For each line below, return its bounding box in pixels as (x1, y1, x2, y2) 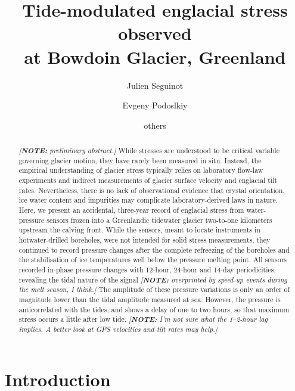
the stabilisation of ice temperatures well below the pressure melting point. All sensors (18, 255, 287, 265)
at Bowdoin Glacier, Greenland (24, 44, 286, 69)
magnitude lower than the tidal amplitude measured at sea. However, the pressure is (18, 294, 281, 304)
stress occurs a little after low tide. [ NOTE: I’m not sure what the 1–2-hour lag (18, 314, 268, 325)
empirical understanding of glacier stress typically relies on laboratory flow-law (18, 165, 263, 175)
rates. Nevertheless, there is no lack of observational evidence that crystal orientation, (18, 185, 285, 195)
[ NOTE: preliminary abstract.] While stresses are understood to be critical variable (18, 145, 280, 156)
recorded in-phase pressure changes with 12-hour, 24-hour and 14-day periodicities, (18, 264, 276, 274)
